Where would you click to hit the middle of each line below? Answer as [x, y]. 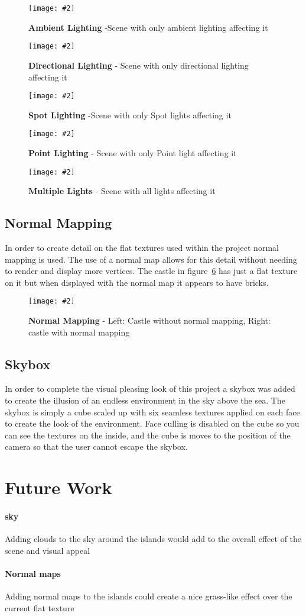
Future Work [58, 487]
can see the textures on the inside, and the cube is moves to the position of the [148, 435]
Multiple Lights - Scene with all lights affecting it [122, 191]
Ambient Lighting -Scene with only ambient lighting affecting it [148, 27]
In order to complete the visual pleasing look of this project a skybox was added [150, 388]
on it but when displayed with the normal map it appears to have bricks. [137, 282]
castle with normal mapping [79, 332]
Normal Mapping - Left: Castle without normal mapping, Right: [149, 320]
